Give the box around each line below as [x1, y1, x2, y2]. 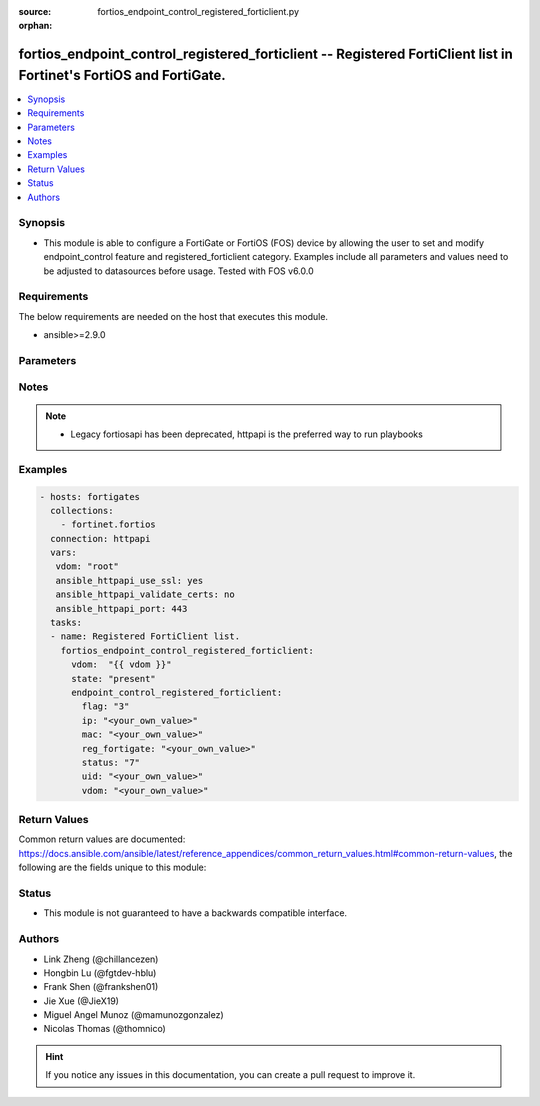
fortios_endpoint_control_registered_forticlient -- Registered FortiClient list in [18, 46, 514, 63]
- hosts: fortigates [39, 491, 140, 502]
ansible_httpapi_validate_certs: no [55, 589, 235, 600]
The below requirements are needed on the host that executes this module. [18, 310, 329, 322]
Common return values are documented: [18, 833, 186, 845]
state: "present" [71, 673, 157, 684]
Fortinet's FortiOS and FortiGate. [18, 66, 227, 84]
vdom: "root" [55, 561, 120, 572]
